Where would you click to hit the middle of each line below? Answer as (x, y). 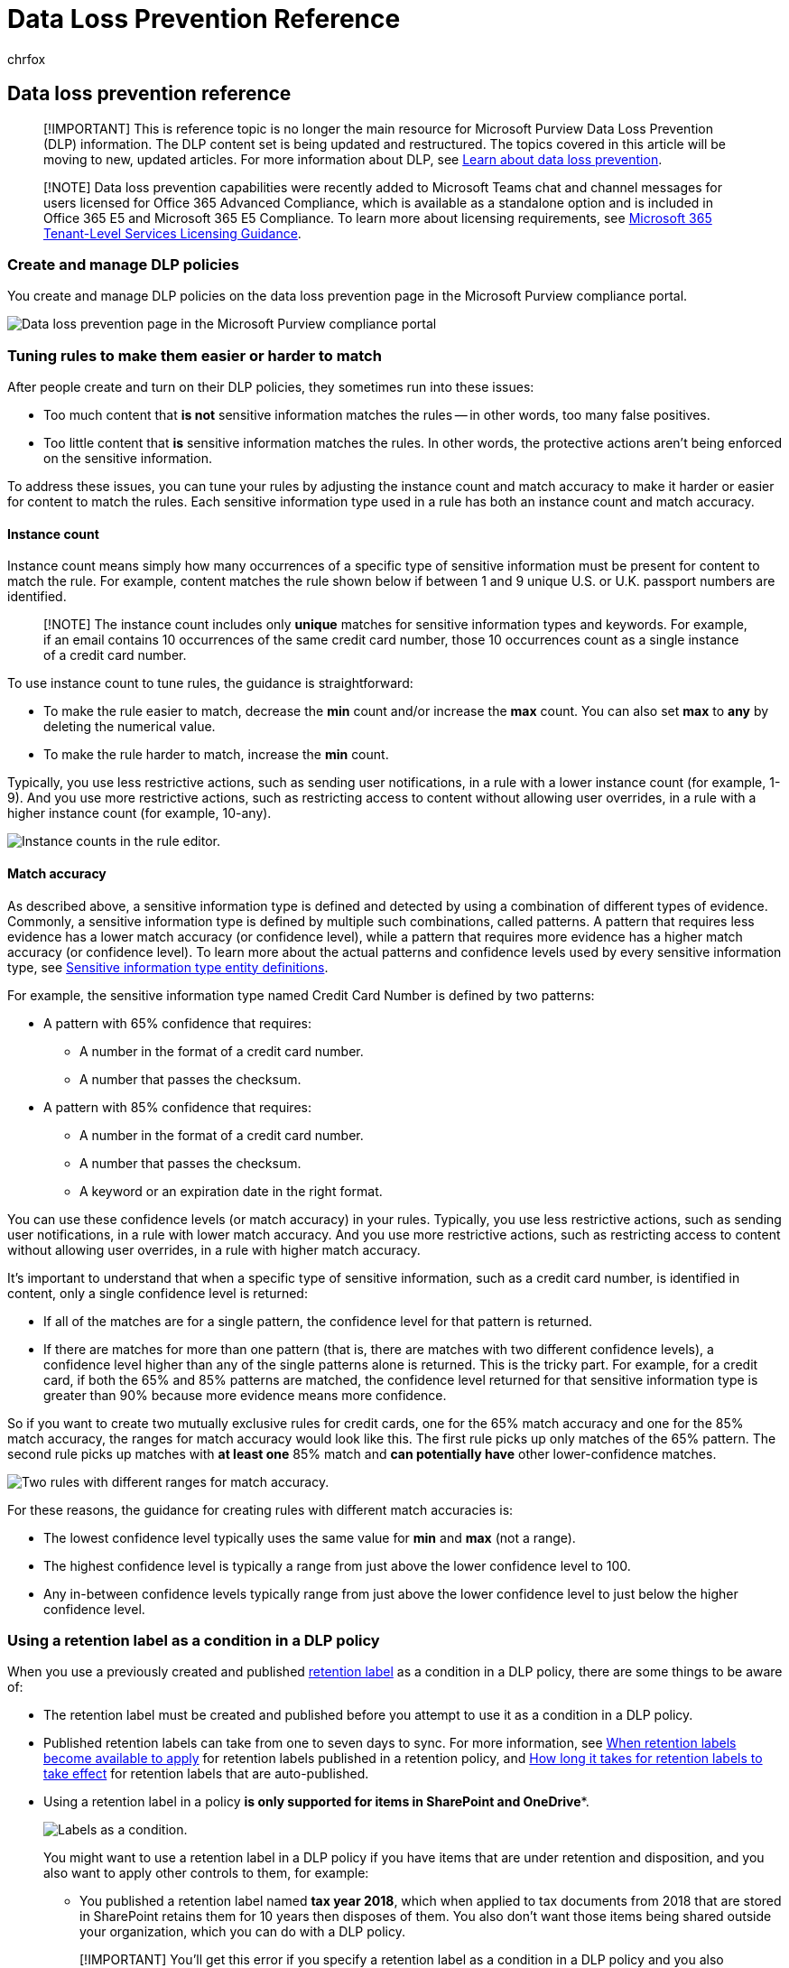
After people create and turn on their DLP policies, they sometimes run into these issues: (271, 387)
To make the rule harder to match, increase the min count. (216, 755)
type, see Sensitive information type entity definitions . (168, 967)
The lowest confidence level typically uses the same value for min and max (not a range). (310, 1537)
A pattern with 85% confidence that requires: (177, 1107)
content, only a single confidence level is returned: (158, 1293)
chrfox (27, 59)
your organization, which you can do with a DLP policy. (242, 1932)
